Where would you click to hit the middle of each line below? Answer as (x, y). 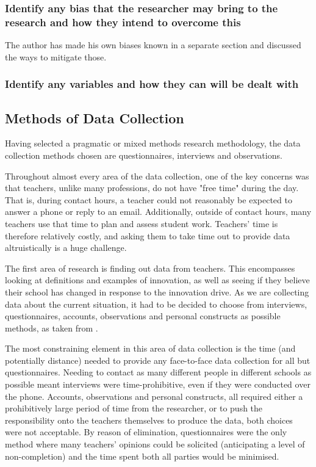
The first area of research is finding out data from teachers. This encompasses (150, 268)
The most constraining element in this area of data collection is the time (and (150, 348)
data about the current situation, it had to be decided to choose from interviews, (156, 304)
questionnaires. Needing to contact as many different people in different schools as (158, 372)
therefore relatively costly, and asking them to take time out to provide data (148, 235)
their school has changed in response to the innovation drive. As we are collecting (157, 291)
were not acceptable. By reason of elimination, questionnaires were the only (146, 432)
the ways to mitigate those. (56, 56)
